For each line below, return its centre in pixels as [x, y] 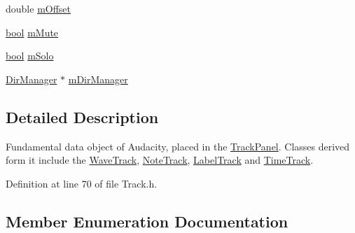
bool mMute [32, 32]
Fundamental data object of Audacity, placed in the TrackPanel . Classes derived [178, 146]
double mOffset [39, 8]
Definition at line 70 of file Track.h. [82, 183]
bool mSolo [30, 56]
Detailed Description [82, 116]
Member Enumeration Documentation [147, 221]
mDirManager [98, 79]
